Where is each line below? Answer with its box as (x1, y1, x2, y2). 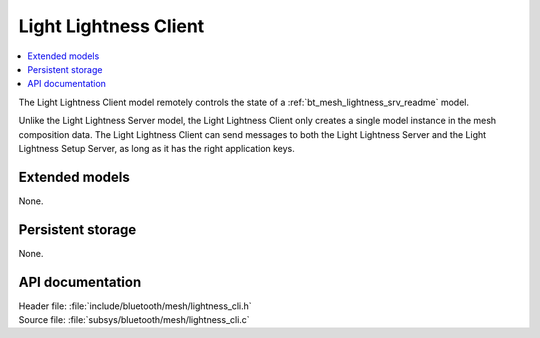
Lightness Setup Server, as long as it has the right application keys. (18, 142, 295, 154)
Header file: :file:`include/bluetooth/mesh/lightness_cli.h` (18, 300, 252, 312)
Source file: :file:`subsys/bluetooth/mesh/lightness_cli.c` (18, 314, 250, 325)
